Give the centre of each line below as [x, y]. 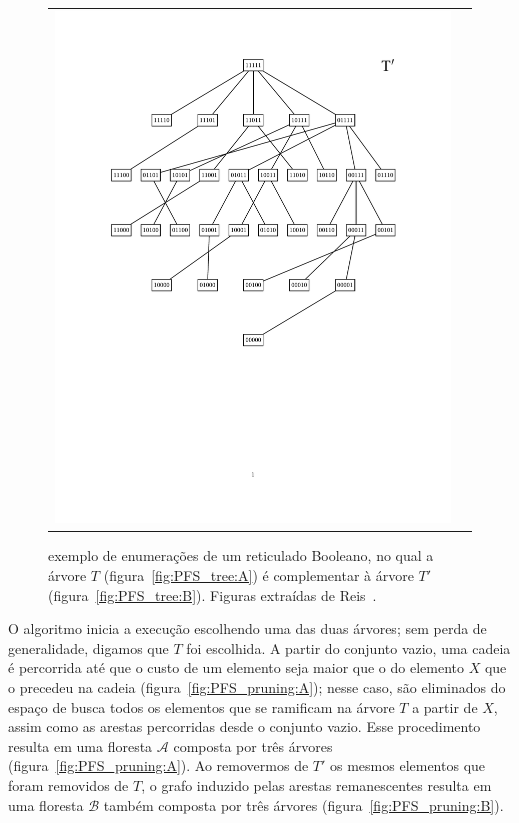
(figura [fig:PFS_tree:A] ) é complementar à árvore [258, 575]
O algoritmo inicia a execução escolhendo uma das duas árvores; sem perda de [247, 628]
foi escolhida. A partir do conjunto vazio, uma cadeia [348, 647]
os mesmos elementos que [408, 765]
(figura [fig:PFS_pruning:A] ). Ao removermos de [158, 765]
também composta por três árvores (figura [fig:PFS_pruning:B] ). [303, 804]
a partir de [445, 706]
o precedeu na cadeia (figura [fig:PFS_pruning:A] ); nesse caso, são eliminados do [257, 687]
